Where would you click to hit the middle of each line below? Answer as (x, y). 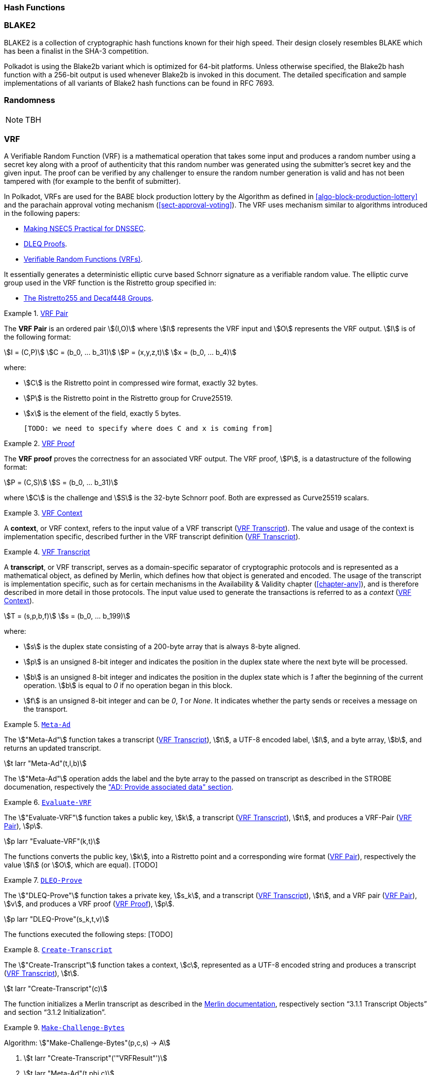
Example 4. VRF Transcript (47, 552)
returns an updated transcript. (52, 748)
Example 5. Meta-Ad (37, 725)
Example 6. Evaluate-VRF (48, 802)
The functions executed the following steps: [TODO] (88, 935)
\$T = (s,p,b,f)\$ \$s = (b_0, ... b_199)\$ (67, 616)
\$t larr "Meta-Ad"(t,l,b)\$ (45, 763)
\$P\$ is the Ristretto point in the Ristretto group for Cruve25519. (128, 398)
